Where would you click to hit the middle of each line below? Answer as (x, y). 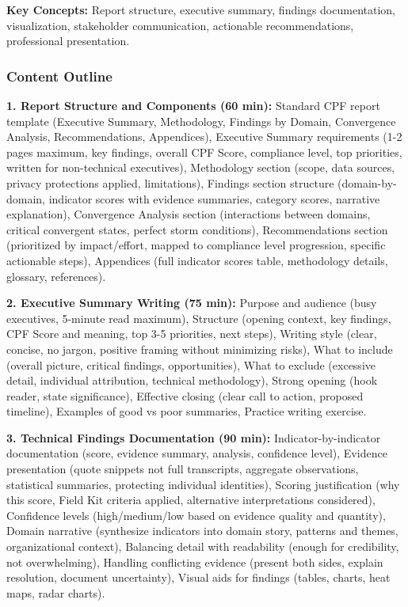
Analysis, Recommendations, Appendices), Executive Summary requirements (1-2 (204, 137)
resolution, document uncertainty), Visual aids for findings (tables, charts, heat (198, 577)
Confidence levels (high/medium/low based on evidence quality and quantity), (196, 515)
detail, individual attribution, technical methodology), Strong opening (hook (192, 380)
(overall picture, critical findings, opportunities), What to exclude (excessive (191, 364)
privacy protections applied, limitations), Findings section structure (170, 182)
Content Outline (59, 76)
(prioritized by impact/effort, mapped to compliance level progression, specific (196, 245)
